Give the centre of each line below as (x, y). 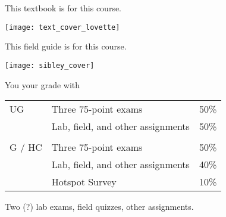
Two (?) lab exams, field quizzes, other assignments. (99, 207)
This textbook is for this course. (63, 8)
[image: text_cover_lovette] (62, 27)
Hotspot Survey (84, 182)
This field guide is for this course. (66, 46)
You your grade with (43, 84)
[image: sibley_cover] (50, 65)
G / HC (26, 147)
